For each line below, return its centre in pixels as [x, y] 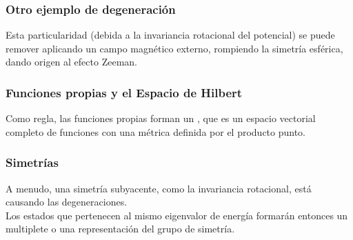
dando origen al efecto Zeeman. [71, 62]
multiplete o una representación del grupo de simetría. [120, 229]
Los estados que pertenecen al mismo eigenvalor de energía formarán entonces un [177, 215]
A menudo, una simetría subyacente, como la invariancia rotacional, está [159, 188]
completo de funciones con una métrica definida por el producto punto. [156, 131]
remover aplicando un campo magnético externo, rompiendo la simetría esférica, [174, 48]
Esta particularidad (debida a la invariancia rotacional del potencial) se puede [170, 35]
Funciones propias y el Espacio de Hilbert [124, 92]
